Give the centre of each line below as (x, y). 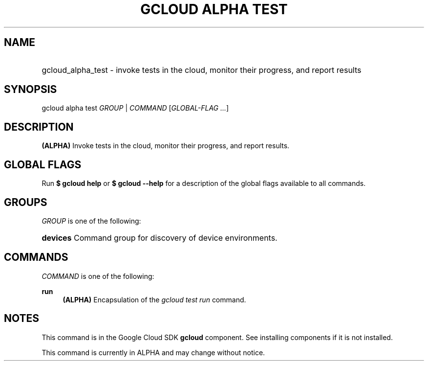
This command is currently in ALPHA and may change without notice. (153, 352)
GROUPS (26, 202)
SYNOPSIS (31, 90)
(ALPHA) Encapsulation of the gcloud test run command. (154, 299)
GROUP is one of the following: (91, 221)
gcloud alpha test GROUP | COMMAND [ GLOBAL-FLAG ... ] (135, 108)
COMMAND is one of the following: (98, 276)
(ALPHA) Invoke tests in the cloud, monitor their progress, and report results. (166, 146)
